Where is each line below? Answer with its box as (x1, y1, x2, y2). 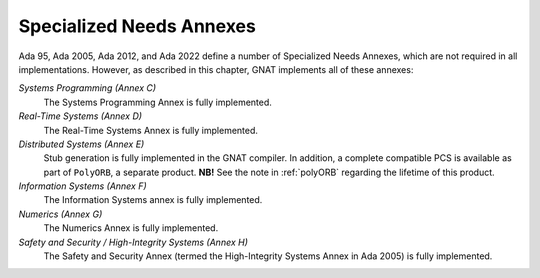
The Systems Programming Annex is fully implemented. (43, 96, 272, 108)
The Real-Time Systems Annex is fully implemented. (43, 124, 259, 136)
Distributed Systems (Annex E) (18, 138, 145, 150)
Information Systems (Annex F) (18, 180, 147, 192)
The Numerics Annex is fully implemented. (43, 222, 219, 234)
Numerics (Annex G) (18, 208, 103, 220)
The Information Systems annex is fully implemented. (43, 194, 263, 206)
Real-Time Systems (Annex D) (18, 110, 143, 122)
